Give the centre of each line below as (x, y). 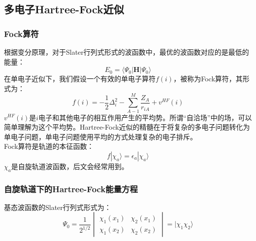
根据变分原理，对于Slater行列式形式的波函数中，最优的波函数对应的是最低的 (127, 52)
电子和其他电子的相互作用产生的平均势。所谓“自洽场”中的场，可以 (145, 117)
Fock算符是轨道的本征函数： (49, 146)
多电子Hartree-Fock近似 (64, 9)
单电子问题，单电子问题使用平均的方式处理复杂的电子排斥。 (100, 136)
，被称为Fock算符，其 (208, 79)
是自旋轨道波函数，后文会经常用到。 (70, 166)
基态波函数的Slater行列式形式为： (58, 207)
